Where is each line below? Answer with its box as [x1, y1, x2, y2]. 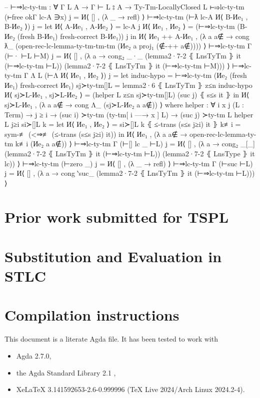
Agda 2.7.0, [16, 350, 51, 361]
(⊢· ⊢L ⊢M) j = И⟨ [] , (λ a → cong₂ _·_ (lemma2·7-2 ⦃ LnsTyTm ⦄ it [4, 50, 241, 60]
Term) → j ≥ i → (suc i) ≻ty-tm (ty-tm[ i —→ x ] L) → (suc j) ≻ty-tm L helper [4, 109, 253, 119]
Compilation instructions [4, 305, 179, 325]
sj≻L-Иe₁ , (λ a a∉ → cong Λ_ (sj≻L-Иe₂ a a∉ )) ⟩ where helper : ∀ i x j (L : [4, 99, 244, 109]
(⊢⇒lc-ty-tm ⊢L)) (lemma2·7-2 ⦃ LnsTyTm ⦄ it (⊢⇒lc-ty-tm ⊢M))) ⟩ [4, 60, 230, 70]
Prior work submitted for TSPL [4, 207, 229, 227]
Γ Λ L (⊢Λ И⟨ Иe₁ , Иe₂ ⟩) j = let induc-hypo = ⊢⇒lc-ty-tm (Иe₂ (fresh [23, 70, 247, 80]
